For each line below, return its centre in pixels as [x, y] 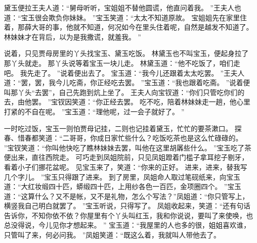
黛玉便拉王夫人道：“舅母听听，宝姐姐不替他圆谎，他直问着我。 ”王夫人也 [123, 7]
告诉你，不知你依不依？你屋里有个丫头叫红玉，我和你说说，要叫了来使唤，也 [128, 215]
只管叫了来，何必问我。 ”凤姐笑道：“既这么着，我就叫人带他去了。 [112, 235]
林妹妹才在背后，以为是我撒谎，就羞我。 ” [73, 36]
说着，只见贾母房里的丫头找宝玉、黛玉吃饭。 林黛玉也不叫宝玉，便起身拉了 [126, 53]
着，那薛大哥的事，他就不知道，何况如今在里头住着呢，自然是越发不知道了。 [128, 27]
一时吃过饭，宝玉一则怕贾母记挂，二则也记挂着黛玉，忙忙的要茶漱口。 [118, 128]
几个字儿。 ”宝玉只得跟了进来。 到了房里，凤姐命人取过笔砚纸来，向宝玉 [122, 176]
